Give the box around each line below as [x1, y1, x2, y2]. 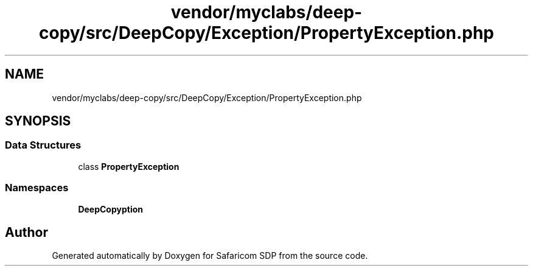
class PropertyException [78, 161, 179, 172]
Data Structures [5, 139, 82, 152]
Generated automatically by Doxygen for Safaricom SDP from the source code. [52, 250, 368, 261]
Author [5, 224, 48, 240]
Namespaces [5, 181, 69, 194]
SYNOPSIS [5, 113, 71, 129]
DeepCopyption [78, 203, 143, 214]
